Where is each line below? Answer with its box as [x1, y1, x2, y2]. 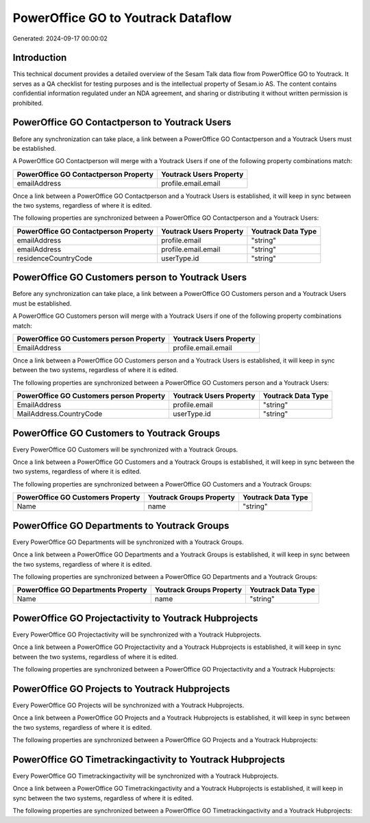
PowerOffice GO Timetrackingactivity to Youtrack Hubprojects [12, 754, 286, 765]
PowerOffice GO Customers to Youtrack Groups [12, 427, 221, 439]
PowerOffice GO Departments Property [16, 585, 147, 595]
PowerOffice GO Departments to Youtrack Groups [12, 519, 230, 531]
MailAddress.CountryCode [16, 409, 103, 419]
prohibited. [12, 99, 44, 107]
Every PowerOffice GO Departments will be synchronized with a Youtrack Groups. [12, 538, 244, 546]
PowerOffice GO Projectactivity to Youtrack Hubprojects [12, 612, 258, 624]
